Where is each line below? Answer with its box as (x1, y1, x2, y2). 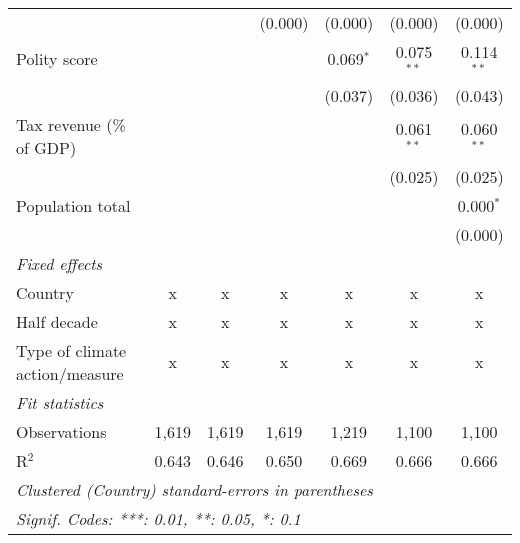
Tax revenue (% (16, 112, 126, 136)
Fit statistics (16, 390, 104, 414)
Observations (16, 419, 107, 443)
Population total (16, 193, 131, 217)
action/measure (16, 361, 124, 385)
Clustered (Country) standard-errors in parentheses (16, 477, 373, 501)
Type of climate (16, 338, 127, 362)
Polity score (16, 47, 98, 71)
